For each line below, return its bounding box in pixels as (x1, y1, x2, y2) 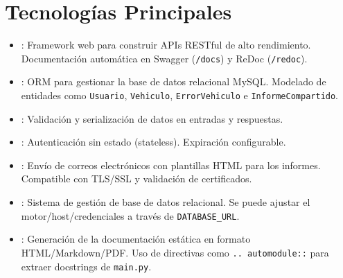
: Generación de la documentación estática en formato (21, 232, 251, 246)
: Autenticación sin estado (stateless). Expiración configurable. (21, 134, 286, 149)
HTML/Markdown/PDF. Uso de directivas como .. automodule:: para (21, 245, 329, 259)
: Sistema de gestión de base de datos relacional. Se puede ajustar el (21, 195, 310, 209)
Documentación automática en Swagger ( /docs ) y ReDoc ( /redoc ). (21, 51, 308, 65)
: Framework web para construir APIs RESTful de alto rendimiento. (21, 37, 311, 52)
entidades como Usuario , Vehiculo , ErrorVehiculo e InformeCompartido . (21, 87, 339, 102)
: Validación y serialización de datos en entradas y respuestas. (21, 111, 283, 125)
